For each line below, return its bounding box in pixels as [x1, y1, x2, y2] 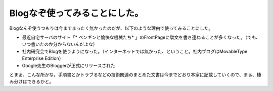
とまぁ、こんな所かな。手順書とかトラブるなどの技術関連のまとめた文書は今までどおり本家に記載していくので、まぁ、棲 [9, 71, 261, 77]
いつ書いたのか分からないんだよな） [22, 41, 98, 47]
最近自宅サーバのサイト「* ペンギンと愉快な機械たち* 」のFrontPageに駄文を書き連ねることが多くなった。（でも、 [22, 34, 261, 40]
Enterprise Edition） [22, 55, 64, 61]
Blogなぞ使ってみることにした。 [9, 8, 144, 19]
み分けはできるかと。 [9, 78, 54, 85]
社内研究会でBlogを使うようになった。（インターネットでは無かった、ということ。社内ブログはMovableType [22, 48, 248, 54]
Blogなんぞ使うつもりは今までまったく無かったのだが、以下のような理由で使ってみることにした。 [9, 25, 213, 31]
